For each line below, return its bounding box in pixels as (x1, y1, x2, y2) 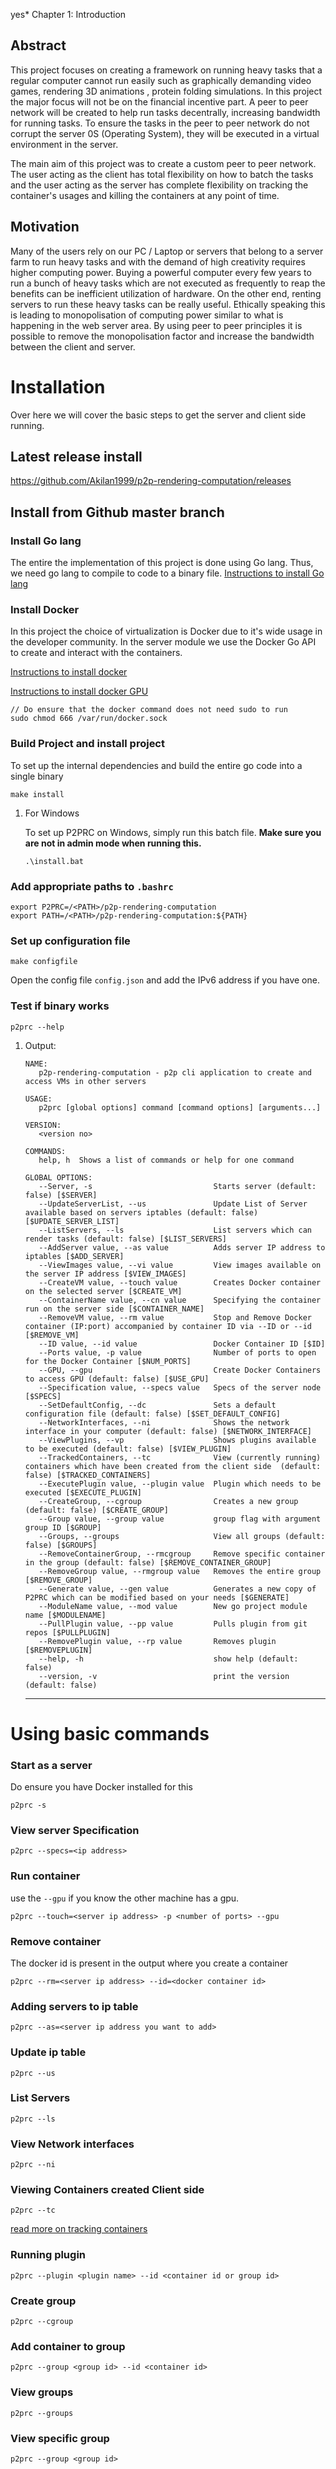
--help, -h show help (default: (38, 1654, 299, 1664)
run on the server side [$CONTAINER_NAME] (24, 1304, 205, 1314)
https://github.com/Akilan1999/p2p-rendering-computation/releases (10, 475, 292, 487)
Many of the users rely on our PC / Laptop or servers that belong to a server (10, 245, 324, 257)
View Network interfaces (10, 2137, 135, 2151)
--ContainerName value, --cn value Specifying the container (38, 1295, 322, 1305)
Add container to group (10, 2339, 126, 2353)
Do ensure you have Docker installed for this (10, 1781, 193, 1793)
